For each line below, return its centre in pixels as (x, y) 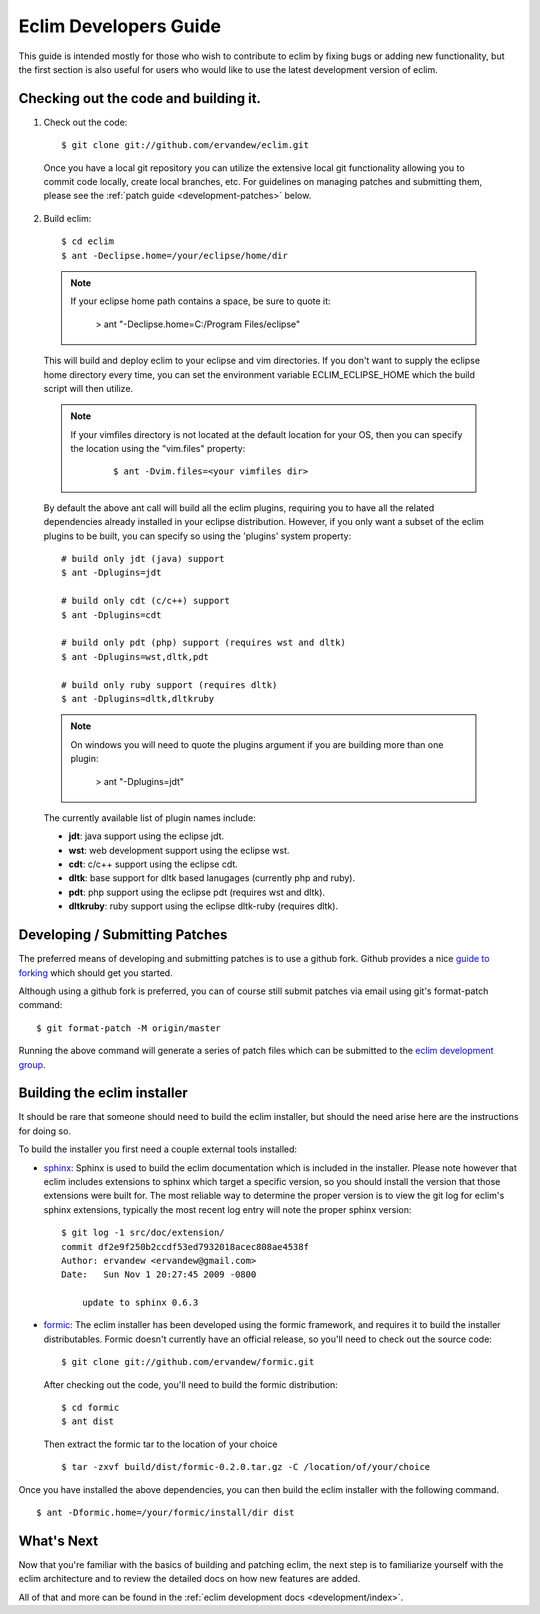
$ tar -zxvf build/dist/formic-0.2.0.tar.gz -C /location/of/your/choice (246, 1467)
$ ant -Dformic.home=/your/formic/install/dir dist (165, 1512)
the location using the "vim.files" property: (158, 449)
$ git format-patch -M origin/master (129, 1028)
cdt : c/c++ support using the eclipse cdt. (153, 864)
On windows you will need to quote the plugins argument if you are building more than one (257, 744)
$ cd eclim (88, 241)
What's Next (58, 1540)
